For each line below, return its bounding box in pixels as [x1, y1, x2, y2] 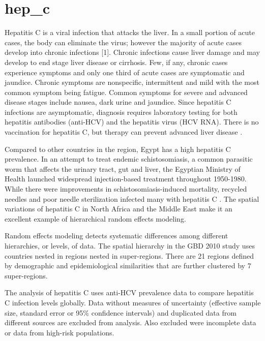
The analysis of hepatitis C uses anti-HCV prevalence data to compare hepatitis [5, 287, 254, 298]
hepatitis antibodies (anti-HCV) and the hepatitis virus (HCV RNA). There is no [5, 116, 259, 127]
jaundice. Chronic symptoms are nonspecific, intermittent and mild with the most [5, 77, 259, 87]
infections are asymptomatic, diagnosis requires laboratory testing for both [5, 106, 238, 117]
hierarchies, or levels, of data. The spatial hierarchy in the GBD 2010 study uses [5, 240, 255, 251]
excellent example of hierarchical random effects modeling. [5, 213, 186, 224]
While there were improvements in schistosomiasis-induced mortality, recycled [5, 183, 247, 194]
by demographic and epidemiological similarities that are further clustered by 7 [5, 260, 251, 271]
